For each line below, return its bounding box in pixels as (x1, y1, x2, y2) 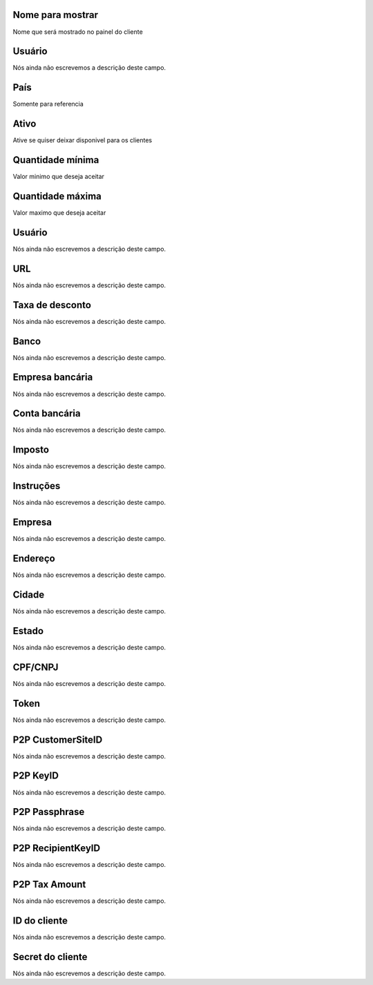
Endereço (12, 553, 55, 564)
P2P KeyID (12, 770, 59, 782)
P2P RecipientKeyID (12, 843, 100, 854)
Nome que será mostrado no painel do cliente (12, 28, 143, 36)
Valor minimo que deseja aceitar (12, 173, 105, 181)
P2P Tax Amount (12, 879, 86, 890)
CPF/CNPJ (12, 661, 59, 673)
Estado (12, 625, 44, 637)
